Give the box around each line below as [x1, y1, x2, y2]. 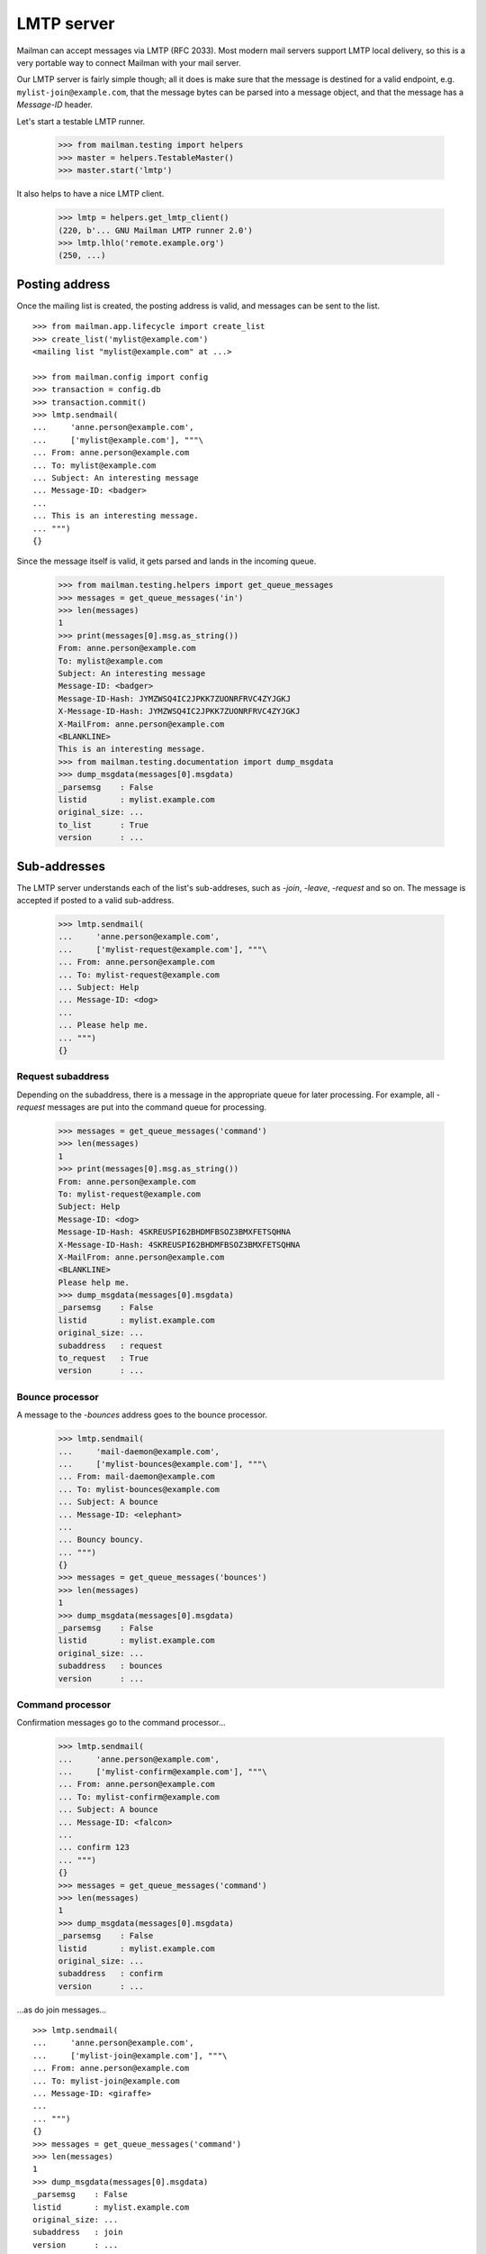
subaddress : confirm [58, 1968, 164, 1979]
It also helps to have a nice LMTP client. [16, 188, 165, 199]
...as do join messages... [16, 2004, 107, 2015]
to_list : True [58, 820, 148, 829]
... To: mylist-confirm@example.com [58, 1791, 220, 1802]
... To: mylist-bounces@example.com [58, 1484, 220, 1494]
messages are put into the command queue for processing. [46, 1102, 267, 1113]
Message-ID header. [16, 99, 94, 110]
